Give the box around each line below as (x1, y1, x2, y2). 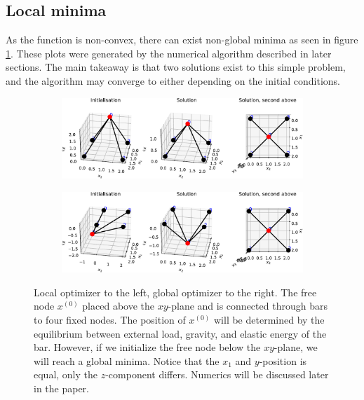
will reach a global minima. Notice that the (34, 353, 220, 368)
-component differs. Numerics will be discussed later (105, 367, 329, 382)
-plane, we (274, 340, 318, 354)
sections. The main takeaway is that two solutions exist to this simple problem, (6, 60, 346, 74)
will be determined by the (213, 312, 325, 327)
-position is (259, 353, 307, 368)
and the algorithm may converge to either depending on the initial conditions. (6, 73, 341, 88)
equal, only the (34, 367, 98, 382)
